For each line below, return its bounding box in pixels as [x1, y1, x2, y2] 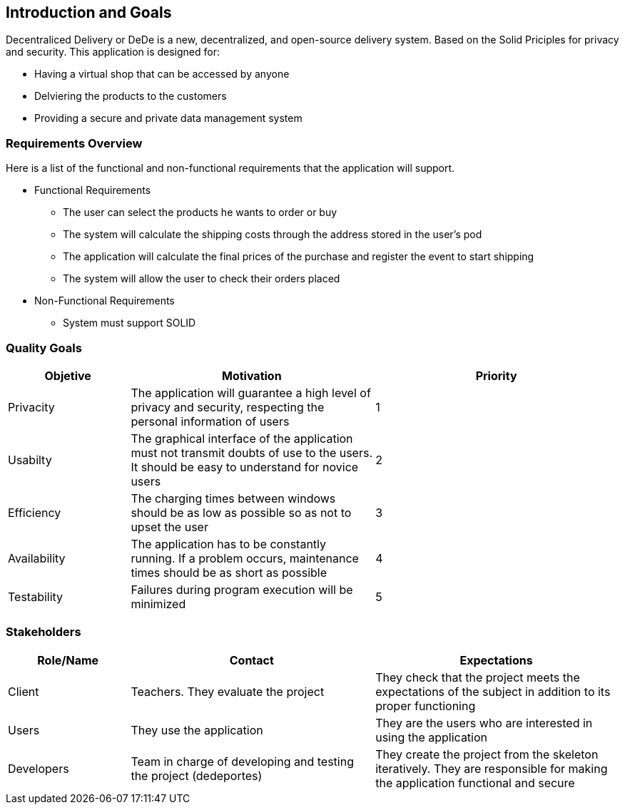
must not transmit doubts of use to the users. [131, 445, 373, 460]
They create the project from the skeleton [375, 747, 599, 762]
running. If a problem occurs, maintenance [131, 550, 359, 565]
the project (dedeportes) [131, 768, 263, 783]
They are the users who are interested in [375, 715, 593, 730]
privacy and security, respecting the [131, 399, 325, 414]
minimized [131, 596, 186, 611]
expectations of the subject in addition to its [375, 684, 611, 699]
